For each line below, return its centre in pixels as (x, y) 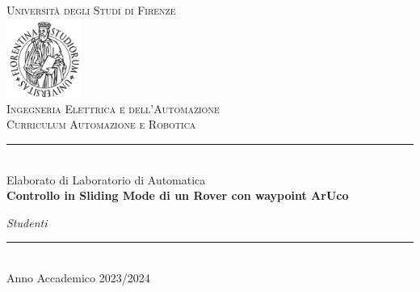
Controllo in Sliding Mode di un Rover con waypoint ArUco (178, 195)
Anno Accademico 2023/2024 (78, 277)
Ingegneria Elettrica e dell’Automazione (113, 108)
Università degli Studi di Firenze (91, 10)
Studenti (27, 222)
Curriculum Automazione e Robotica (101, 124)
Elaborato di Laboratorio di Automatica (106, 179)
